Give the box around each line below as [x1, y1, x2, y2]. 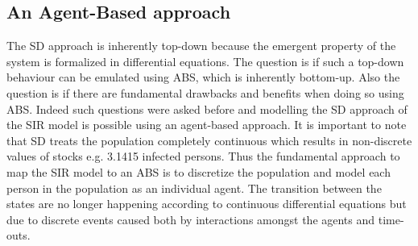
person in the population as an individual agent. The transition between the [6, 179, 382, 196]
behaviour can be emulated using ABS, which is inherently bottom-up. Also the [6, 69, 400, 85]
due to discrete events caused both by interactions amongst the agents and [6, 211, 375, 227]
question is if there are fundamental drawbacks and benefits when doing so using [6, 84, 404, 101]
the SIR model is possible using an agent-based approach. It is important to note [6, 116, 407, 133]
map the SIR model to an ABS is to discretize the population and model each [6, 163, 391, 180]
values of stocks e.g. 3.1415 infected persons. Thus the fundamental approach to [6, 148, 400, 165]
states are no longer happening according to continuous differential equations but [6, 195, 407, 212]
